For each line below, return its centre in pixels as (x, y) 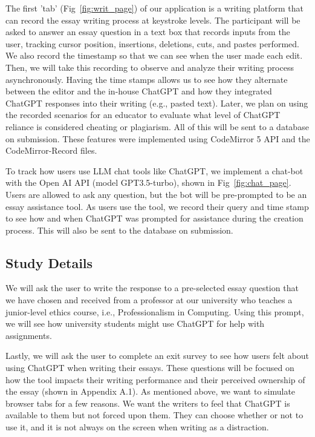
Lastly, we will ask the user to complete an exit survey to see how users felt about (157, 356)
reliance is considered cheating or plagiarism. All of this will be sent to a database (157, 126)
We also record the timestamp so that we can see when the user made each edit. (154, 55)
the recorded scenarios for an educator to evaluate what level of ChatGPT (143, 115)
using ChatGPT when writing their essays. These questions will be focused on (150, 368)
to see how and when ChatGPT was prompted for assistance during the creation (154, 218)
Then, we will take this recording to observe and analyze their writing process (150, 67)
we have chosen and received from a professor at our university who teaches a (149, 300)
